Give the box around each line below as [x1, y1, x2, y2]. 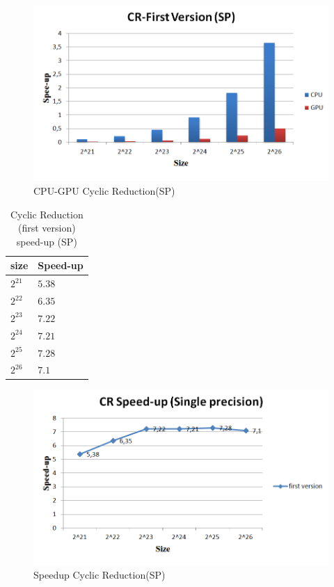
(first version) [17, 220, 76, 235]
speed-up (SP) [16, 234, 77, 248]
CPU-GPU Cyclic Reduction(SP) [33, 183, 175, 198]
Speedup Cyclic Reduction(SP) [33, 568, 166, 582]
